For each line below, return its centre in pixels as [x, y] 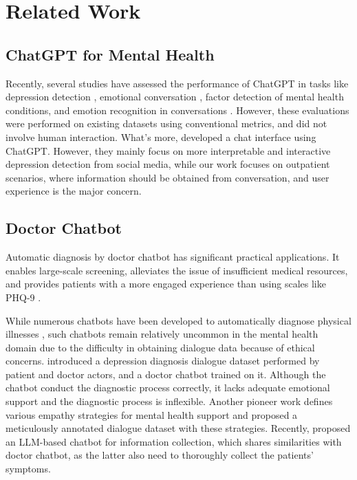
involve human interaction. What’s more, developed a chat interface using [161, 137]
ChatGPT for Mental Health [110, 54]
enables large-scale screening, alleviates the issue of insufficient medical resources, [177, 270]
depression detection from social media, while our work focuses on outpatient [168, 164]
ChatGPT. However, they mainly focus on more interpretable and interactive [168, 150]
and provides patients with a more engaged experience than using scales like [166, 284]
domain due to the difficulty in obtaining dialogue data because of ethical [160, 347]
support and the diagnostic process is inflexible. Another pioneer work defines [169, 401]
